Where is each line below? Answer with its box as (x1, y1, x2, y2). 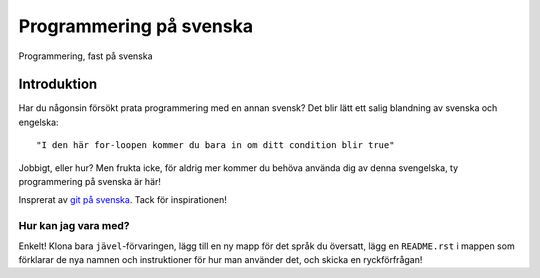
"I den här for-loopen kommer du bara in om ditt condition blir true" (36, 140, 395, 151)
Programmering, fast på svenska (18, 50, 153, 62)
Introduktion (18, 76, 98, 93)
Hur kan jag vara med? (18, 219, 130, 233)
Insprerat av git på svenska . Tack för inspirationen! (18, 194, 227, 206)
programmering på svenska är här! (18, 176, 162, 188)
